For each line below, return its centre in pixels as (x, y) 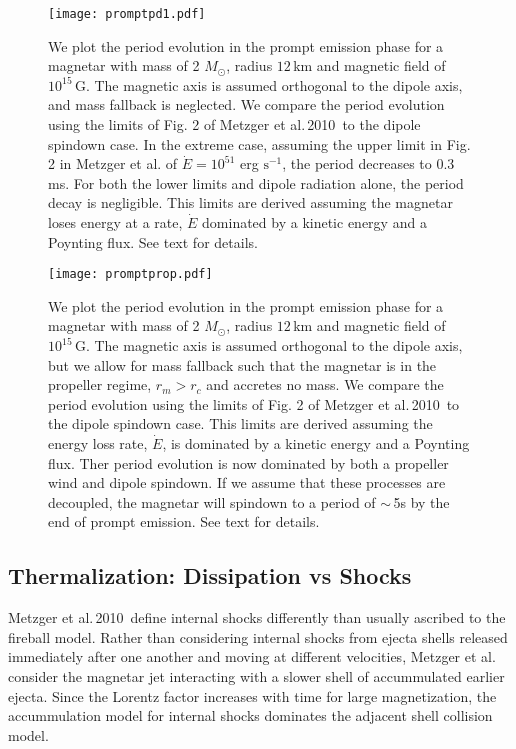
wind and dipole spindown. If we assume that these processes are (247, 482)
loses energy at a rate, (115, 222)
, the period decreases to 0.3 (368, 163)
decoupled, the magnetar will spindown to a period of (212, 501)
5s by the (421, 501)
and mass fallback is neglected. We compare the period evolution (246, 104)
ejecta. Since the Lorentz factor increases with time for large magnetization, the (252, 695)
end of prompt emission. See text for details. (184, 521)
